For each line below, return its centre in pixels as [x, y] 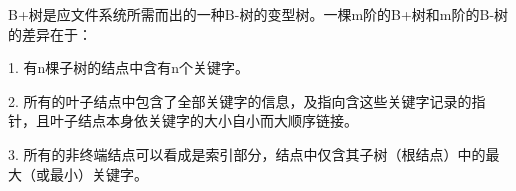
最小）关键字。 [98, 173]
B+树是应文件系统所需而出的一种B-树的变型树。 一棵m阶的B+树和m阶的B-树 [258, 14]
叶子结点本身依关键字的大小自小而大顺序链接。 [203, 120]
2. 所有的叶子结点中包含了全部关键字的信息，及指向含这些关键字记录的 [240, 100]
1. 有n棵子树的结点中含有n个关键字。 [129, 67]
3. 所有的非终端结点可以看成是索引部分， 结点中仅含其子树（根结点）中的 [247, 153]
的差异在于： [50, 33]
